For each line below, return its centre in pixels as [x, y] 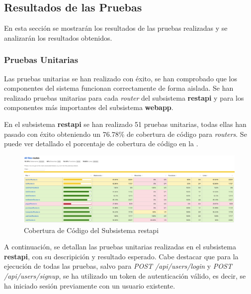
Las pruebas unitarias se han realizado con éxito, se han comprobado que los [121, 78]
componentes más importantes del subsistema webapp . [89, 107]
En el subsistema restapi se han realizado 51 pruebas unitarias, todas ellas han [125, 124]
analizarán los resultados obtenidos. [58, 37]
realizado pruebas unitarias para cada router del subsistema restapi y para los [124, 97]
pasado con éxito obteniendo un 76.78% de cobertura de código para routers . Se [125, 134]
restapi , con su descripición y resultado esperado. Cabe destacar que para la [121, 256]
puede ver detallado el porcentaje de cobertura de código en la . [101, 144]
